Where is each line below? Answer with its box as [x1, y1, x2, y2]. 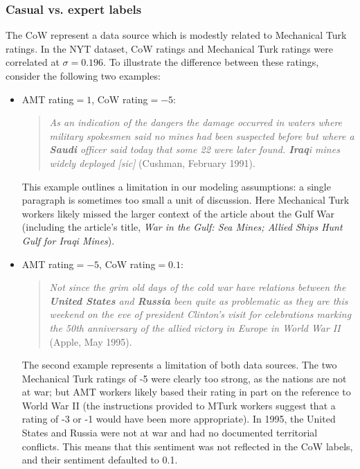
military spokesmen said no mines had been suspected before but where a [49, 128, 354, 143]
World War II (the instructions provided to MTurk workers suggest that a [21, 398, 336, 412]
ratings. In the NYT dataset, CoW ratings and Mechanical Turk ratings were [6, 41, 334, 55]
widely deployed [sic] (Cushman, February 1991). [49, 155, 255, 170]
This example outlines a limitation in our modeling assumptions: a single [21, 179, 331, 193]
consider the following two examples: [6, 69, 161, 82]
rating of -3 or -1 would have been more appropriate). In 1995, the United [21, 412, 336, 426]
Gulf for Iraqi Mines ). [21, 233, 115, 247]
